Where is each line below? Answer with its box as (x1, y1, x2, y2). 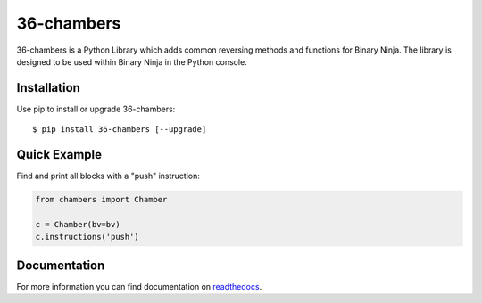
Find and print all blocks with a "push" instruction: (16, 170, 200, 182)
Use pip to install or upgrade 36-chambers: (16, 103, 176, 114)
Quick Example (16, 147, 103, 162)
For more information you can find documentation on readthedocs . (16, 281, 262, 291)
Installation (16, 80, 80, 95)
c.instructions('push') (35, 232, 140, 242)
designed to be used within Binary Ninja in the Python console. (16, 56, 247, 67)
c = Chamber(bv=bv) (35, 219, 120, 229)
